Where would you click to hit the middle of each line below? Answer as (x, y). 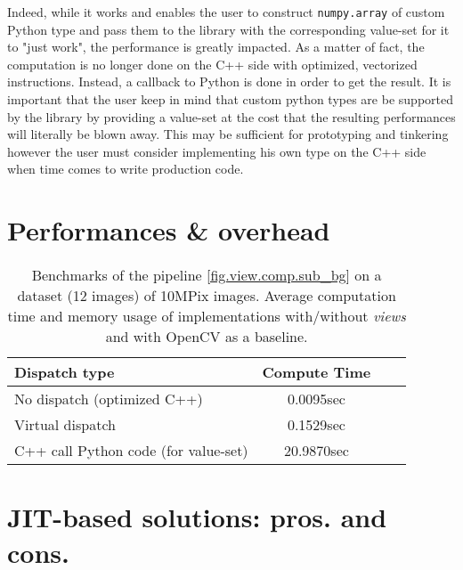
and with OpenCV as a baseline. (207, 337)
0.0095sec (316, 399)
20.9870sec (316, 451)
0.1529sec (316, 425)
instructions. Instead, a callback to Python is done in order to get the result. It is (229, 81)
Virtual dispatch (65, 425)
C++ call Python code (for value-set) (131, 451)
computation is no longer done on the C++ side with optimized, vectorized (212, 64)
